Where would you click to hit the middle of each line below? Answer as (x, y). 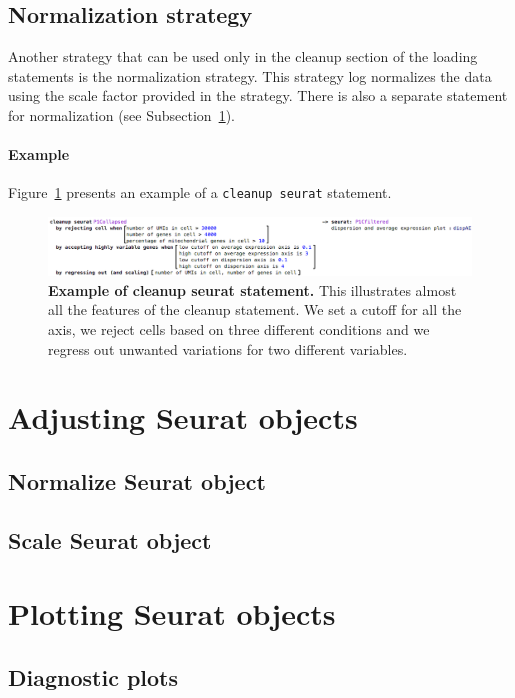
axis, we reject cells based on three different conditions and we (239, 329)
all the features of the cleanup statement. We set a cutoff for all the (255, 309)
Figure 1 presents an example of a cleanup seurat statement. (200, 192)
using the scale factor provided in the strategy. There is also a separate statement (258, 95)
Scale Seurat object (110, 539)
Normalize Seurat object (137, 480)
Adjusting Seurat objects (183, 417)
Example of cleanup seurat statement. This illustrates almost (252, 289)
